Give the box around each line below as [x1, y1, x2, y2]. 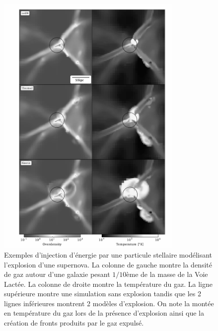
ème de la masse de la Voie [126, 269, 208, 279]
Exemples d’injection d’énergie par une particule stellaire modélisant [4, 249, 213, 260]
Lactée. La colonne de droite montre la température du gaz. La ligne [4, 278, 213, 289]
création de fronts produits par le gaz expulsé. [4, 318, 144, 328]
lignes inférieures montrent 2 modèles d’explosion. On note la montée [4, 298, 214, 308]
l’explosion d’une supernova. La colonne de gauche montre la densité [4, 259, 212, 269]
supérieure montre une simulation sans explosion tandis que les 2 [4, 288, 201, 299]
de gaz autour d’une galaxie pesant [4, 269, 110, 279]
